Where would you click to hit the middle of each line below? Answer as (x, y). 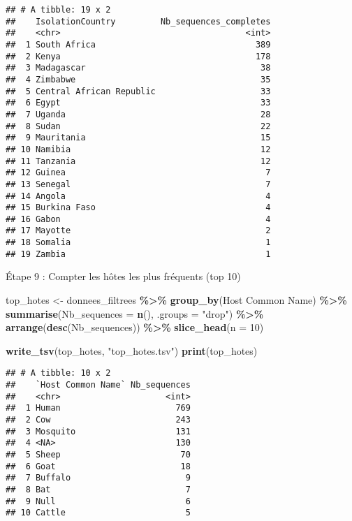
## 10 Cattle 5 (98, 513)
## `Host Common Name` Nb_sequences (98, 385)
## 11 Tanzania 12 (138, 161)
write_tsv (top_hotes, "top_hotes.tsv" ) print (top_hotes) (132, 350)
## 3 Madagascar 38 (138, 68)
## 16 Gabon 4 (138, 219)
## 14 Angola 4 (138, 196)
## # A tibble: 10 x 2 (58, 373)
